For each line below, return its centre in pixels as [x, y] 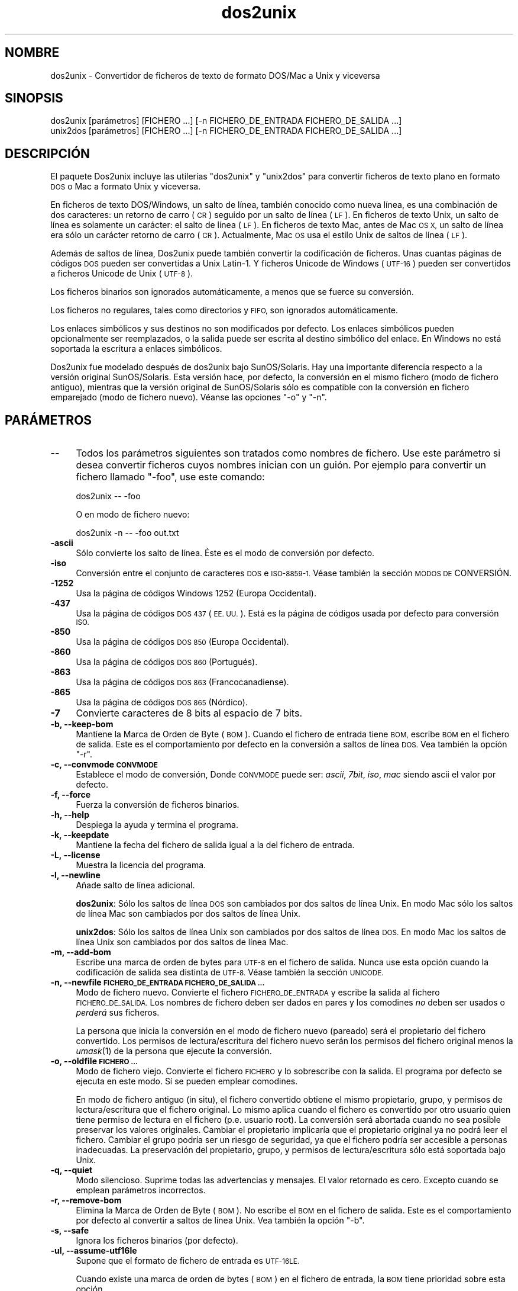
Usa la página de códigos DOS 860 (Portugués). [167, 662]
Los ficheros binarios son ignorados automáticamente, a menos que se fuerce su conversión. [232, 292]
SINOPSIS [34, 98]
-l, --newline [75, 875]
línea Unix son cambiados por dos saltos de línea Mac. [182, 942]
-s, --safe [70, 1231]
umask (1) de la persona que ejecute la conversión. [174, 1051]
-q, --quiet [72, 1170]
